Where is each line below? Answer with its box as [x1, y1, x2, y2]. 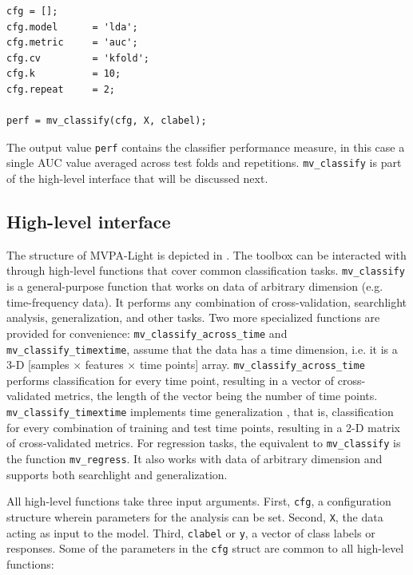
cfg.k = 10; [6, 68, 121, 80]
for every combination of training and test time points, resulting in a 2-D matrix [6, 418, 400, 435]
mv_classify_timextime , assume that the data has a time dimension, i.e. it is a [6, 340, 398, 357]
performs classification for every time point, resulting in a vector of [6, 371, 335, 388]
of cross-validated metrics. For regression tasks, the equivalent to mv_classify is [6, 434, 401, 451]
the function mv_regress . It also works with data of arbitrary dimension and [6, 450, 383, 466]
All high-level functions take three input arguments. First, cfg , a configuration [6, 493, 391, 510]
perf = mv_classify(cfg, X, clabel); [6, 115, 207, 127]
